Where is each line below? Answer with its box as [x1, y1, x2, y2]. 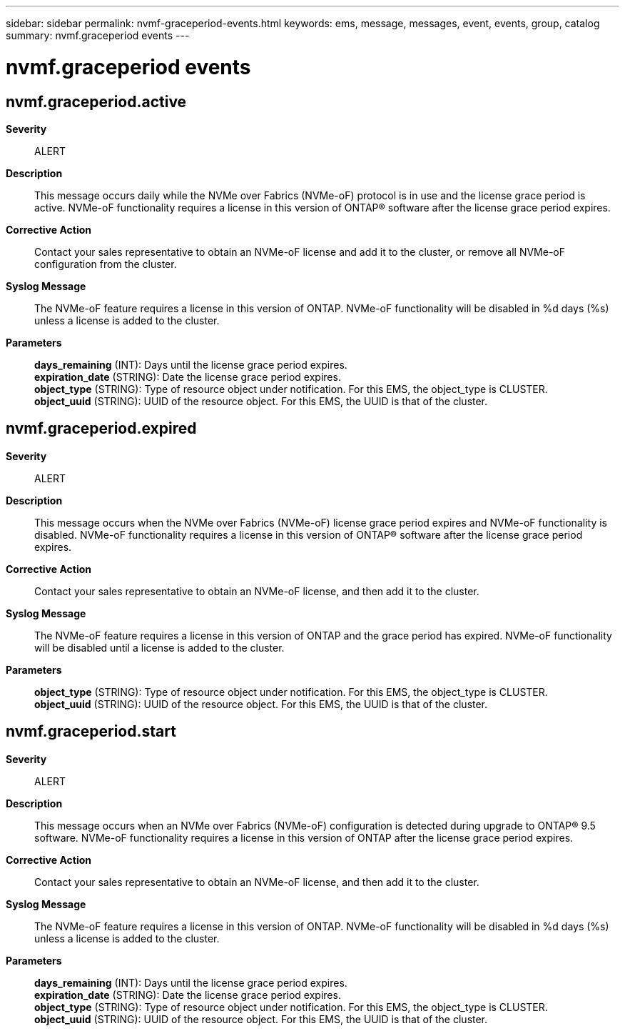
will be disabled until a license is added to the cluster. [34, 641, 285, 654]
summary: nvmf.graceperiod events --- [6, 29, 190, 41]
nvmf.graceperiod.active [6, 92, 187, 111]
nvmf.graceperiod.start [6, 722, 176, 741]
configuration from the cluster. [34, 257, 177, 270]
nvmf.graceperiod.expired [6, 419, 197, 438]
